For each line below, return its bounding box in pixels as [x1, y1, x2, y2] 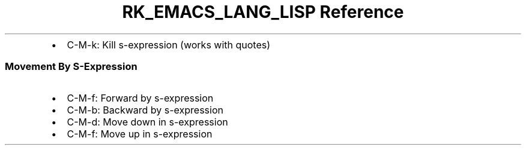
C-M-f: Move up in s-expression [67, 127, 213, 140]
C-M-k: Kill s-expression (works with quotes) [67, 38, 271, 51]
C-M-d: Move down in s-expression [67, 115, 228, 128]
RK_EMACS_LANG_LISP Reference [122, 2, 404, 22]
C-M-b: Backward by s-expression [67, 103, 223, 116]
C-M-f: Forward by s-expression [67, 91, 214, 104]
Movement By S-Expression [5, 60, 138, 73]
